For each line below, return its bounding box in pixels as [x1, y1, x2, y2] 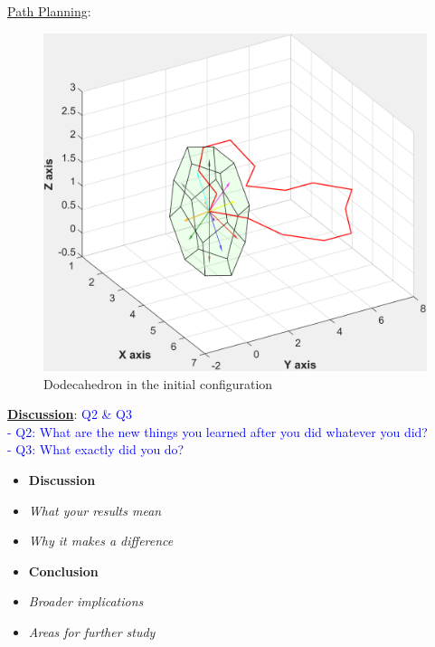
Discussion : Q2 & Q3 [7, 404, 133, 423]
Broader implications [28, 592, 144, 611]
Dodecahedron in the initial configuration [43, 374, 273, 393]
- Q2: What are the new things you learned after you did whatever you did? [7, 422, 428, 441]
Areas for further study [28, 623, 156, 642]
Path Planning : [7, 2, 91, 20]
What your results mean [28, 500, 162, 519]
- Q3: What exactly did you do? [7, 440, 184, 459]
